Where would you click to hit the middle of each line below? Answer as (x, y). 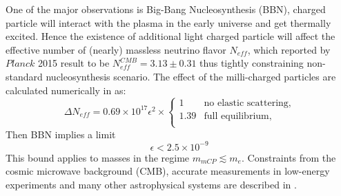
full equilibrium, (238, 117)
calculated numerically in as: (66, 90)
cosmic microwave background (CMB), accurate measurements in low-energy (168, 171)
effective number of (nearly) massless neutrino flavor (116, 49)
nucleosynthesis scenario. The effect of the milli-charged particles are (191, 76)
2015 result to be (74, 63)
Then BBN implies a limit (61, 134)
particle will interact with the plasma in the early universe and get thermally (168, 22)
